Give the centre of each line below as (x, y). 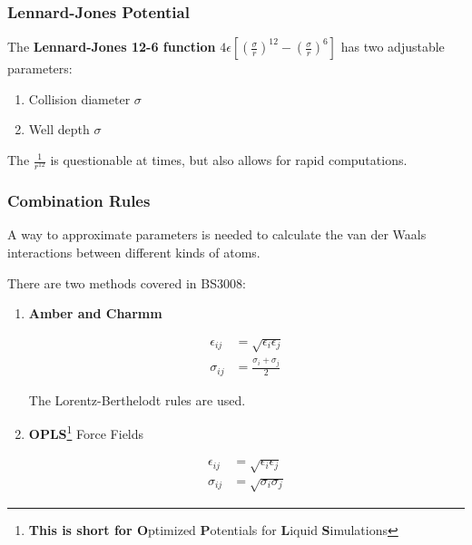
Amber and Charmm (95, 313)
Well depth (59, 129)
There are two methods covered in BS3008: (127, 282)
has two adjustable (393, 47)
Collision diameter (79, 98)
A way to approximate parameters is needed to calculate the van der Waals (217, 234)
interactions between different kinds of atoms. (134, 252)
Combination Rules (79, 201)
